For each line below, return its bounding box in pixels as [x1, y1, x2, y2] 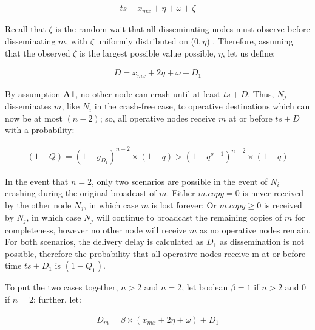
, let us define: [222, 46, 276, 59]
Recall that [5, 22, 46, 35]
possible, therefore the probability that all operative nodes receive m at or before [5, 247, 306, 260]
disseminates [5, 100, 52, 112]
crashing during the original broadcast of [5, 187, 157, 199]
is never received [242, 187, 303, 199]
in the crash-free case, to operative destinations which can [94, 100, 310, 112]
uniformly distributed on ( [97, 35, 195, 47]
